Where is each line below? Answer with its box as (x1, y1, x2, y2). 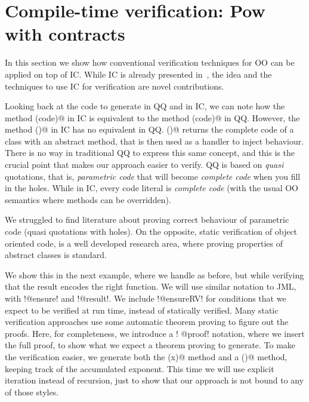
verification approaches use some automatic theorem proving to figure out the (5, 315, 289, 328)
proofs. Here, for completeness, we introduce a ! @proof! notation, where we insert (5, 327, 305, 339)
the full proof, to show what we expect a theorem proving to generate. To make (5, 339, 296, 351)
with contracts (5, 22, 125, 46)
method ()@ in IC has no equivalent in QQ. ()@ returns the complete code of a (5, 123, 294, 136)
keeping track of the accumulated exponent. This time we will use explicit (5, 362, 274, 375)
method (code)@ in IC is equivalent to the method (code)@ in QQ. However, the (5, 111, 300, 124)
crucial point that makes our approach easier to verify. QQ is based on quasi (5, 158, 284, 171)
